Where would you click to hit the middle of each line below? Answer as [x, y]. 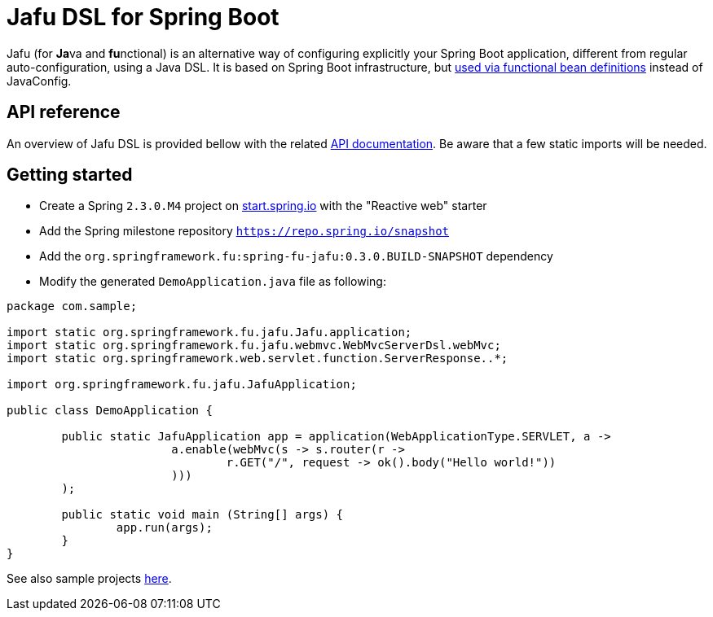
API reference [64, 112]
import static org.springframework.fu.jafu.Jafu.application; [209, 333]
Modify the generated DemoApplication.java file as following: [213, 282]
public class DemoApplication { [110, 411]
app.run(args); [164, 528]
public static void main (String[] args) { [202, 515]
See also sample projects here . [89, 579]
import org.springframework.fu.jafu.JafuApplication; [182, 385]
